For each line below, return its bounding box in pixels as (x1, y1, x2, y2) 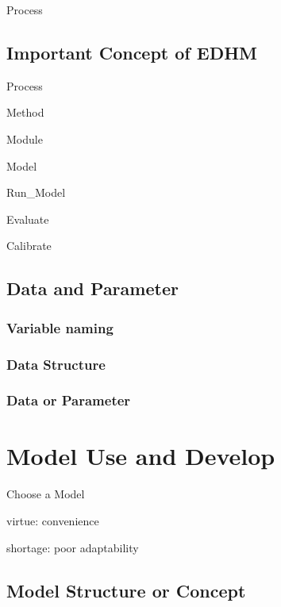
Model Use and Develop (6, 440, 275, 472)
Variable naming (6, 317, 114, 337)
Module (6, 130, 43, 147)
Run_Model (6, 184, 66, 201)
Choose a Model (6, 486, 85, 502)
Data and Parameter (6, 276, 179, 301)
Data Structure (6, 354, 106, 374)
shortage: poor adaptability (6, 539, 139, 555)
